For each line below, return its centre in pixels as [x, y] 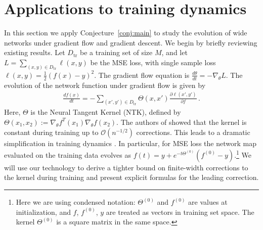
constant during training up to [51, 132]
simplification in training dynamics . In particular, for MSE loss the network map [130, 143]
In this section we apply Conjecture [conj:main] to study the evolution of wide [126, 33]
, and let [174, 52]
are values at [208, 202]
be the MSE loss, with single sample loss [153, 62]
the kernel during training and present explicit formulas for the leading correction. [131, 177]
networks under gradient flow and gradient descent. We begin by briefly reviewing [131, 42]
